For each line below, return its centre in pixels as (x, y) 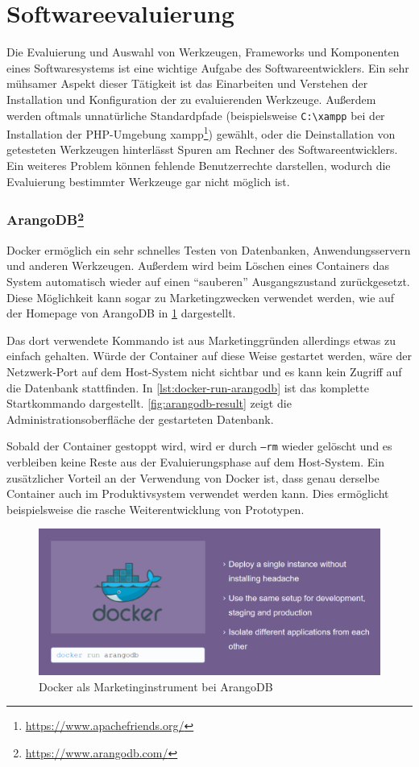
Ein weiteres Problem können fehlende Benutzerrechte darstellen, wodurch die (199, 165)
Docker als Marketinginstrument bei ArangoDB (156, 686)
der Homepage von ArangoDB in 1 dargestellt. (121, 313)
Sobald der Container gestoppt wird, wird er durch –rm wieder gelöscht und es (199, 446)
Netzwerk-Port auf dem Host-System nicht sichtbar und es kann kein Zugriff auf (204, 372)
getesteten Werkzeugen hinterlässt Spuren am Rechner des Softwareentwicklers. (202, 149)
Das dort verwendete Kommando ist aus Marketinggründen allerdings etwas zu (201, 340)
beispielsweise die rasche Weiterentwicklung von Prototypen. (156, 509)
